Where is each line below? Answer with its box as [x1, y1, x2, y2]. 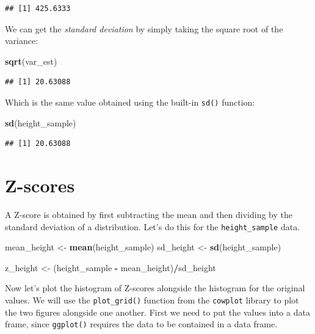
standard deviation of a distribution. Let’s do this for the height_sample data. [5, 220, 300, 233]
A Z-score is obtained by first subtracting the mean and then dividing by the [5, 208, 293, 220]
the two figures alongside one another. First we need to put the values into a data [5, 305, 310, 318]
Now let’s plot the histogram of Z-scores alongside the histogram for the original [5, 281, 305, 294]
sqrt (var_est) [5, 54, 57, 67]
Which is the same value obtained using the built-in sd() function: [5, 95, 255, 108]
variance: [5, 34, 38, 47]
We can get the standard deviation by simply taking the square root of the [5, 22, 283, 35]
